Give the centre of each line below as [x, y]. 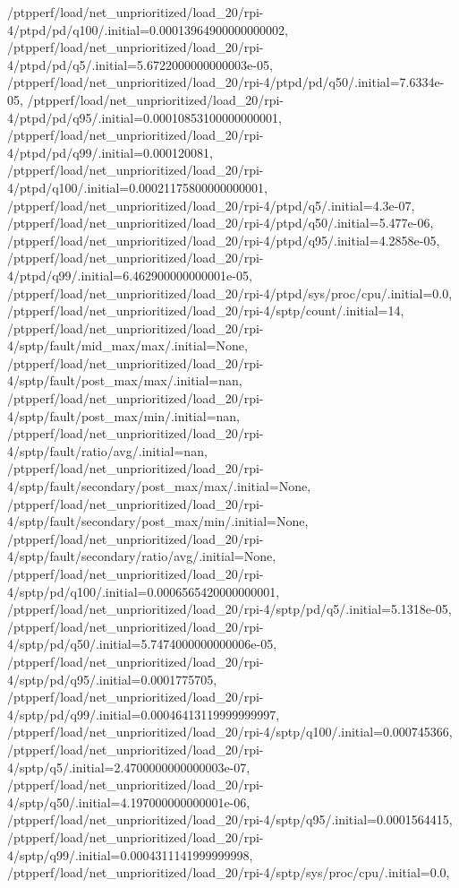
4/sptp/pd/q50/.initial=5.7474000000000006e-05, [142, 644]
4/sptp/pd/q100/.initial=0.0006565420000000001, [144, 591]
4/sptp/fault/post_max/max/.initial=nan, [125, 380]
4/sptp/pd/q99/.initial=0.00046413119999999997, [144, 714]
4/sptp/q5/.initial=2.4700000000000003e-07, [129, 767]
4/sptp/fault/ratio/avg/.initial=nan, [107, 450]
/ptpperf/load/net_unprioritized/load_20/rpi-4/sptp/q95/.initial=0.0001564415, [230, 819]
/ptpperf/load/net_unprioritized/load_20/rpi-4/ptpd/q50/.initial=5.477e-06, [221, 223]
